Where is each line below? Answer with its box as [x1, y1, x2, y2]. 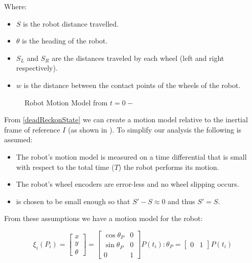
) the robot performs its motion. [118, 161, 219, 172]
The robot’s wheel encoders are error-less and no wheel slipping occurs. [16, 179, 239, 189]
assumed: [4, 134, 33, 145]
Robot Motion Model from [25, 97, 108, 107]
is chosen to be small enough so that [16, 195, 130, 206]
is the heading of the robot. [22, 35, 108, 46]
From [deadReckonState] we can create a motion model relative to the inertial [4, 114, 248, 125]
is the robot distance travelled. [23, 18, 119, 29]
